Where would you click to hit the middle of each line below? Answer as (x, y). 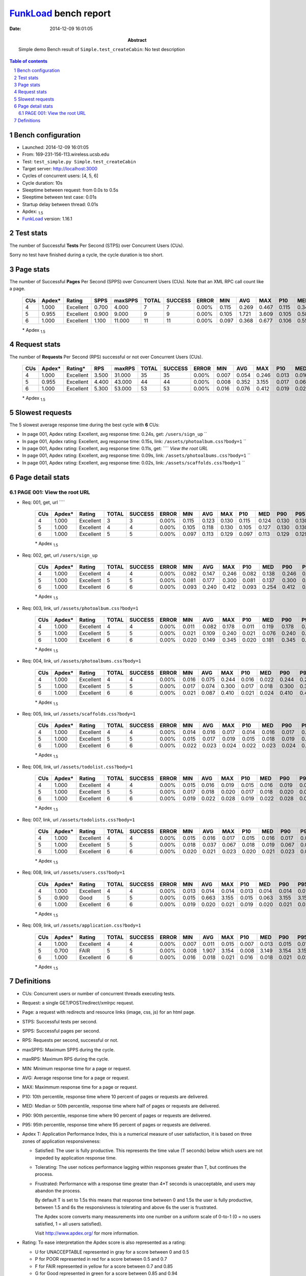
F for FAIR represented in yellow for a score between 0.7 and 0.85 (104, 1266)
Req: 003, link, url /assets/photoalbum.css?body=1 (80, 608)
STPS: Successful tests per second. (60, 1021)
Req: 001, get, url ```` (44, 502)
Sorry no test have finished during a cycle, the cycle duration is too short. (86, 255)
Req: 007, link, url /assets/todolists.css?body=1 (79, 820)
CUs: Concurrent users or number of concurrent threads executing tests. (99, 993)
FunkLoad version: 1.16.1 (47, 218)
